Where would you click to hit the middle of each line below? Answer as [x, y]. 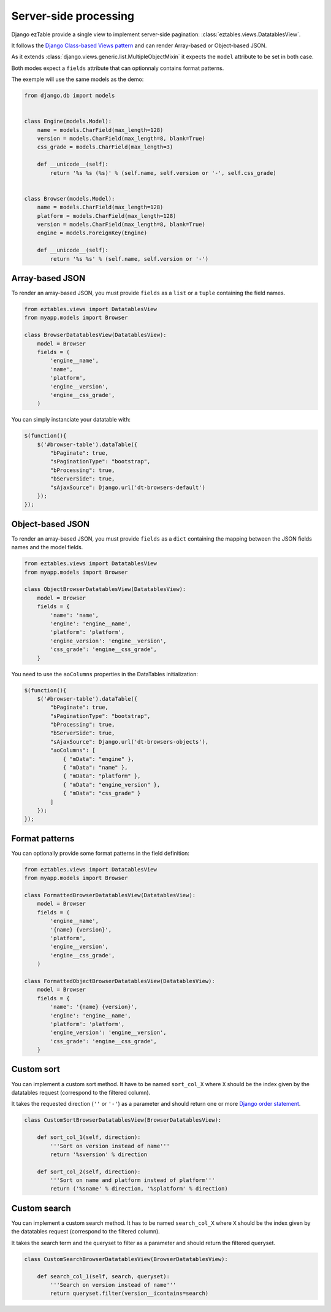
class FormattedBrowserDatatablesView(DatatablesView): [110, 895]
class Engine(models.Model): [68, 122]
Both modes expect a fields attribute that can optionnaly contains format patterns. [118, 68]
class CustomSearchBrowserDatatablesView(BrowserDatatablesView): [126, 1259]
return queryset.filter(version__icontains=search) [129, 1294]
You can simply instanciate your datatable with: [71, 420]
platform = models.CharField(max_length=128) [107, 216]
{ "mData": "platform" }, [102, 776]
